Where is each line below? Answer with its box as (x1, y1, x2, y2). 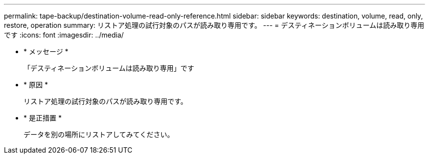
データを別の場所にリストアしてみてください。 (24, 130, 174, 138)
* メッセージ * (24, 47, 69, 56)
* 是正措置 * (24, 114, 62, 122)
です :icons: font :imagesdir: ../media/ (4, 31, 124, 39)
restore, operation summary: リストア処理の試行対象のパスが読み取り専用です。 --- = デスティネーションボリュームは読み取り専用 (4, 21, 425, 29)
